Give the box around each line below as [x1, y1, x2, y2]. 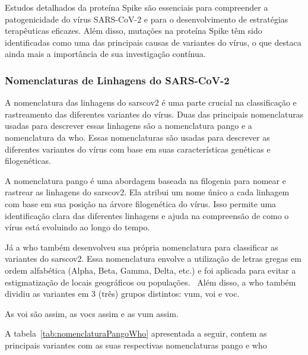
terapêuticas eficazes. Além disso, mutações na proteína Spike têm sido [5, 24, 262, 37]
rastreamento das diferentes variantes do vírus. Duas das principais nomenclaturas [5, 107, 304, 120]
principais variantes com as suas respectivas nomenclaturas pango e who [5, 338, 267, 351]
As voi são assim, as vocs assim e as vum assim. [5, 307, 179, 319]
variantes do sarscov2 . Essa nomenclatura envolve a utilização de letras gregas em [5, 252, 301, 265]
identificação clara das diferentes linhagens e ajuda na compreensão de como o [5, 209, 289, 221]
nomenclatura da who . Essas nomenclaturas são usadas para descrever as [5, 131, 270, 143]
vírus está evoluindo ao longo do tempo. [5, 221, 150, 233]
